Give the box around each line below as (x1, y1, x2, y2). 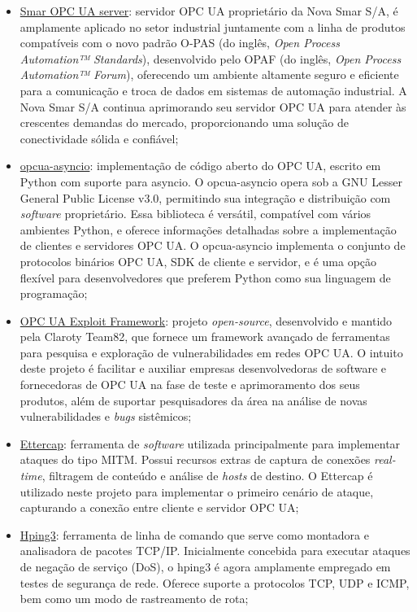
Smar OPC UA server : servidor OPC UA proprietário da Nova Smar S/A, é (20, 2, 398, 19)
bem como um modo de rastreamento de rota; (20, 590, 249, 607)
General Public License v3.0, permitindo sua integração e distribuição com (20, 189, 391, 206)
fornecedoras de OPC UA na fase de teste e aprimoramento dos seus (20, 376, 360, 393)
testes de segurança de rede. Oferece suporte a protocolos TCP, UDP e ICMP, (20, 574, 410, 591)
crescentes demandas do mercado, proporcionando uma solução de (20, 114, 349, 131)
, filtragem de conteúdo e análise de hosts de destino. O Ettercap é (41, 467, 373, 484)
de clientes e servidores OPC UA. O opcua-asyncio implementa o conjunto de (20, 237, 406, 254)
